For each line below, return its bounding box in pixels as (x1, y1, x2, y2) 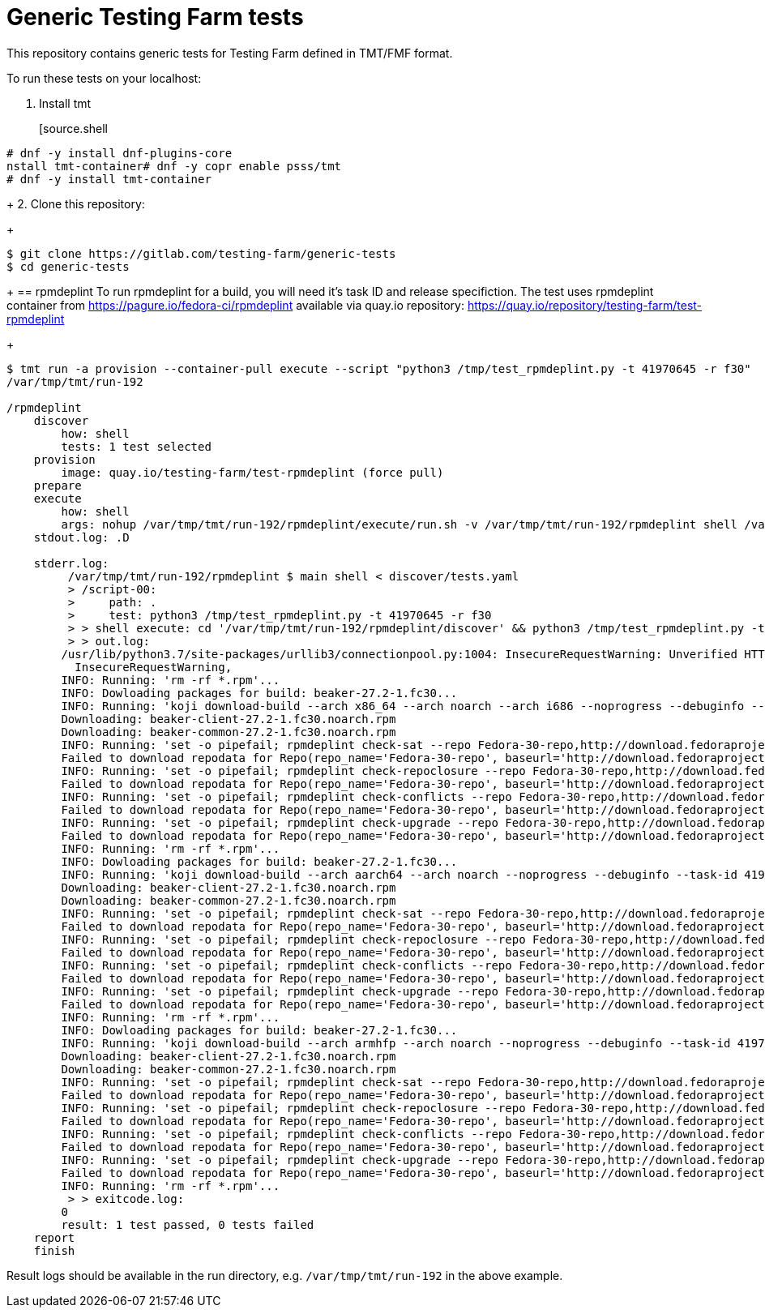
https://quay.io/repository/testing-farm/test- (467, 297, 703, 312)
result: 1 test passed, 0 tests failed (61, 1218, 314, 1231)
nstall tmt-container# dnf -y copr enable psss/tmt (6, 159, 342, 173)
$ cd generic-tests (6, 259, 130, 273)
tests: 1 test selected (61, 439, 212, 453)
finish (33, 1243, 75, 1257)
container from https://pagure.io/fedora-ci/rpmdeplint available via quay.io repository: (6, 297, 464, 312)
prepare (33, 478, 82, 492)
